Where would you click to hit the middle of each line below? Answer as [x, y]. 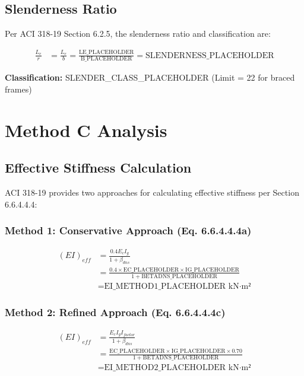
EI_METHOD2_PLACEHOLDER [165, 368]
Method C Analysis [86, 130]
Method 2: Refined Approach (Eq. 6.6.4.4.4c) [115, 312]
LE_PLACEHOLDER [106, 52]
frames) [18, 89]
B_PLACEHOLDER [106, 59]
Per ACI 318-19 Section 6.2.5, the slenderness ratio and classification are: [138, 34]
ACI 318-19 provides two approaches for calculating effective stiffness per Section [152, 192]
